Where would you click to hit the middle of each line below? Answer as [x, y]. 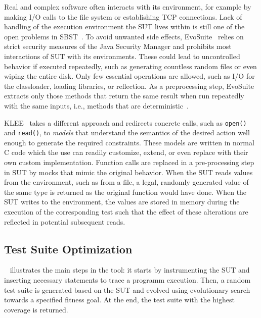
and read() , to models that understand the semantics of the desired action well [127, 132]
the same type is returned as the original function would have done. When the [125, 192]
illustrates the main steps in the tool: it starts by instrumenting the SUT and [130, 270]
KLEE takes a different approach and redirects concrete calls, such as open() [125, 122]
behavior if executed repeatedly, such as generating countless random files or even [130, 66]
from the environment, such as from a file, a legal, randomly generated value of [126, 182]
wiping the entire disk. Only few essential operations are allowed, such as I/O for [129, 76]
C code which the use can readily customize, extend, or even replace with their [126, 152]
